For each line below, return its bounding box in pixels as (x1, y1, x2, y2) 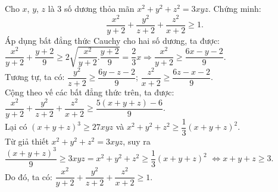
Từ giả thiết (5, 135, 49, 147)
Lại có (5, 120, 27, 133)
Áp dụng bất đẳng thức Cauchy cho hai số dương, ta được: (5, 34, 220, 46)
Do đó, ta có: (5, 170, 52, 183)
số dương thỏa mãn (64, 2, 135, 14)
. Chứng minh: (208, 2, 261, 14)
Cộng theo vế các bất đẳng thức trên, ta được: (5, 86, 174, 98)
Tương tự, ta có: (5, 71, 65, 83)
